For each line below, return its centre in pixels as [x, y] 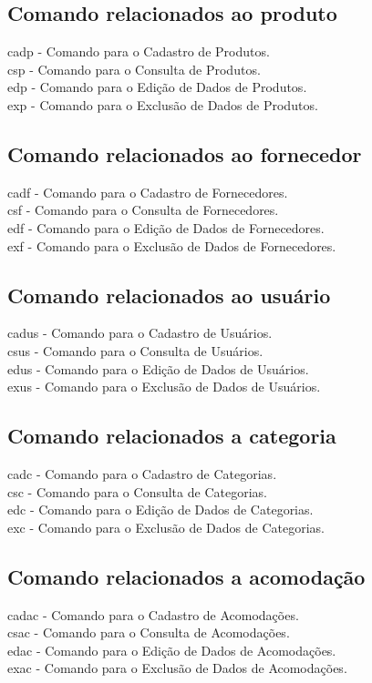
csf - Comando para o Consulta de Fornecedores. [143, 210]
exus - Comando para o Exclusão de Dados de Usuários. [164, 387]
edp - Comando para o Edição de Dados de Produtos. [157, 87]
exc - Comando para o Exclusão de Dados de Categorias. [166, 527]
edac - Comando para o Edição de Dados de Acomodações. [172, 650]
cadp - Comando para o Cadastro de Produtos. [139, 51]
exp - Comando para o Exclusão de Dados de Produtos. [163, 104]
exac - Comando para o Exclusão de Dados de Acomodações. [177, 668]
